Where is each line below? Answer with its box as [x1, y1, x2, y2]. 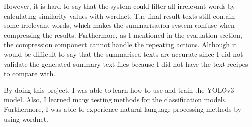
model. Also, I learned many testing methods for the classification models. [4, 94, 227, 104]
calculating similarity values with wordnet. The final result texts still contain [4, 10, 235, 21]
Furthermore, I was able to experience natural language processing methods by [4, 103, 241, 114]
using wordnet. [4, 113, 48, 124]
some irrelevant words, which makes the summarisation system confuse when [4, 20, 235, 30]
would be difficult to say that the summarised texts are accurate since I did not [4, 49, 243, 59]
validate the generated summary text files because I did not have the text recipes [4, 58, 248, 69]
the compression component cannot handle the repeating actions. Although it [4, 39, 237, 50]
